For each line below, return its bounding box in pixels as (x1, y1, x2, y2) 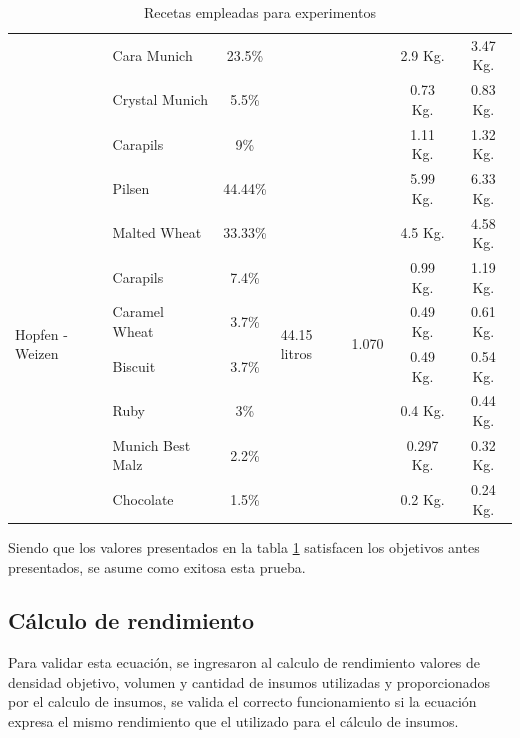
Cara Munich (112, 44, 193, 65)
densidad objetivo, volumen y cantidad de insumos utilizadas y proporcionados (8, 671, 490, 692)
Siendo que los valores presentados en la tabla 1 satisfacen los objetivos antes (8, 536, 480, 557)
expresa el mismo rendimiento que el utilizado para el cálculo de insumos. (8, 711, 459, 732)
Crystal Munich (112, 89, 208, 110)
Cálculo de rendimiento (8, 605, 255, 636)
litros (280, 343, 312, 364)
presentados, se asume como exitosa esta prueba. (8, 556, 306, 577)
